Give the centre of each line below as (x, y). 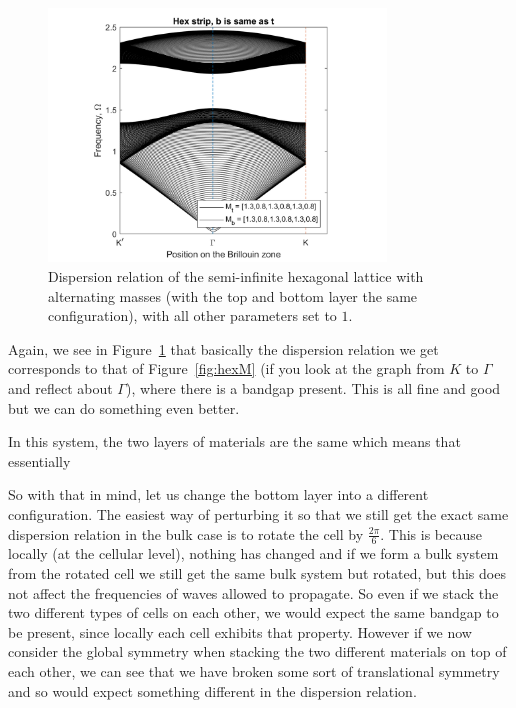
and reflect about (60, 387)
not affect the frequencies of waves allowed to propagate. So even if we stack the (253, 592)
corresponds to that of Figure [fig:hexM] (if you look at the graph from (226, 368)
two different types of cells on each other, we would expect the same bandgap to (253, 612)
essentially (39, 460)
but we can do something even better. (124, 407)
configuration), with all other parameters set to (192, 315)
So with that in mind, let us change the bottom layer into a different (218, 494)
